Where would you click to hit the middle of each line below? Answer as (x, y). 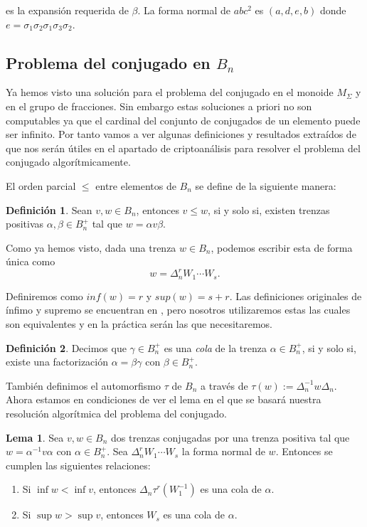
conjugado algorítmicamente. (68, 162)
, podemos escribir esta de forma (282, 247)
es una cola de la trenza (215, 347)
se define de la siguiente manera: (266, 185)
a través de (224, 385)
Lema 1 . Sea (35, 437)
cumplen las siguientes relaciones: (78, 465)
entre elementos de (136, 185)
